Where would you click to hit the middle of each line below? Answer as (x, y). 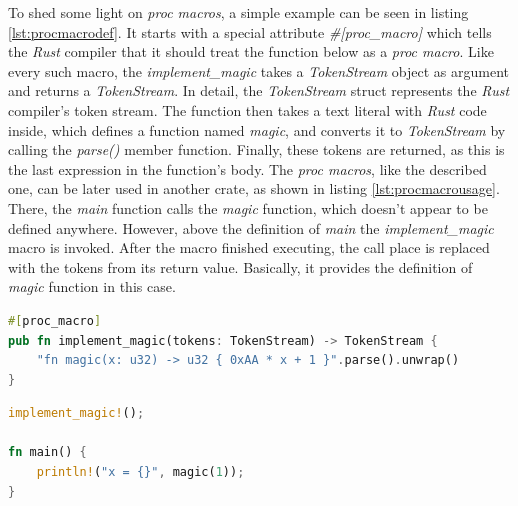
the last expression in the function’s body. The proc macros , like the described (247, 168)
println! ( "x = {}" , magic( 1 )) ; (140, 472)
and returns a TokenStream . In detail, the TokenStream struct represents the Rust (259, 90)
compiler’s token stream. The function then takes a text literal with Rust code (247, 109)
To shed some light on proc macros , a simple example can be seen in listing (238, 12)
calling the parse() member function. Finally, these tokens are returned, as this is (256, 149)
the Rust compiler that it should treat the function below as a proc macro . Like (251, 51)
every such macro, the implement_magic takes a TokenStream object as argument (258, 70)
